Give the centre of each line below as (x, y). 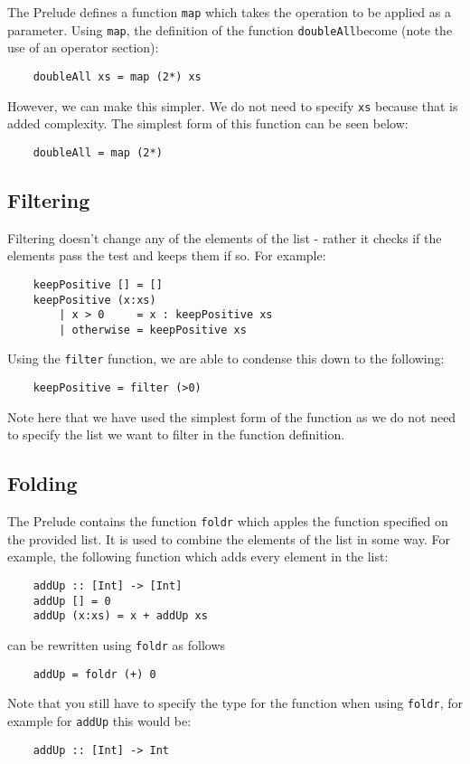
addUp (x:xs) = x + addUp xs (120, 616)
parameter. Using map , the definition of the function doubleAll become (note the (230, 29)
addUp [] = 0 (72, 601)
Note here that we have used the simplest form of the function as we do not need (232, 416)
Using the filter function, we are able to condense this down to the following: (226, 358)
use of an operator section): (83, 47)
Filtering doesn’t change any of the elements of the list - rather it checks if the (225, 237)
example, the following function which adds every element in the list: (198, 556)
